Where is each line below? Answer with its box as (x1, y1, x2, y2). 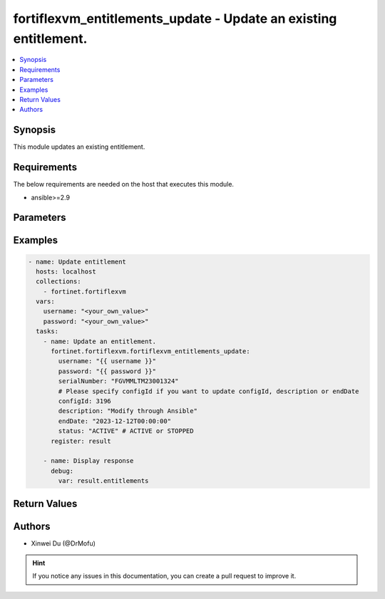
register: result (51, 437, 112, 445)
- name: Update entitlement (28, 257, 126, 266)
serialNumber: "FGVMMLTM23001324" (58, 377, 179, 385)
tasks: (36, 328, 59, 335)
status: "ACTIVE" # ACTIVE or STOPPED (58, 427, 194, 435)
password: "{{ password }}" (58, 367, 157, 375)
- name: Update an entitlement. (43, 337, 157, 345)
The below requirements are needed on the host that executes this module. (13, 180, 235, 189)
